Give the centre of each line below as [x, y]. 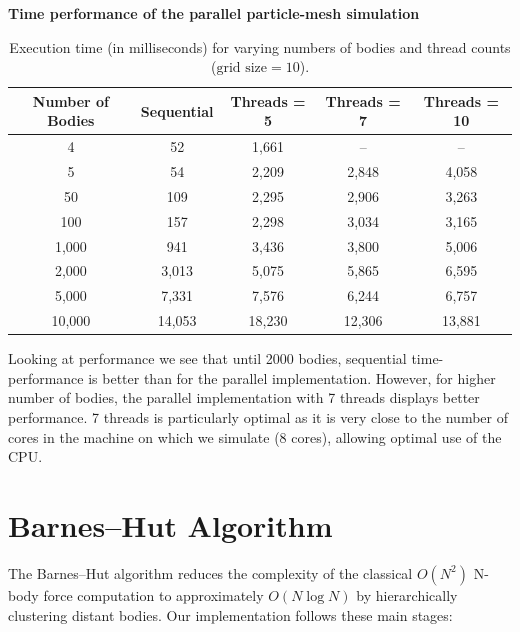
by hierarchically [407, 594]
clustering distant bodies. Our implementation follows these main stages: [230, 614]
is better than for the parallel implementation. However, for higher [292, 377]
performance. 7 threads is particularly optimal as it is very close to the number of [258, 417]
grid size [242, 68]
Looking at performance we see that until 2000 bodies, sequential [207, 358]
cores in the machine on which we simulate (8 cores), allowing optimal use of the [255, 436]
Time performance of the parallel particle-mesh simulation [214, 13]
